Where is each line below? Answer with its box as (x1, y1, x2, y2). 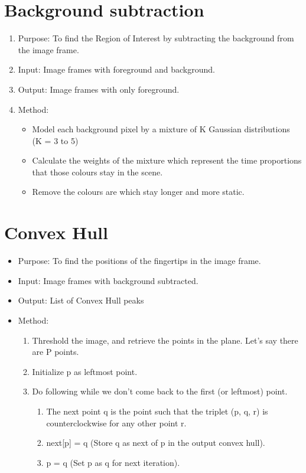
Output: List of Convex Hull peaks (18, 294, 144, 306)
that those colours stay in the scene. (32, 165, 163, 178)
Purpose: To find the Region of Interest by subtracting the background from (18, 32, 294, 44)
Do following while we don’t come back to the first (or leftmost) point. (32, 385, 288, 397)
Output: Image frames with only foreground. (18, 83, 180, 95)
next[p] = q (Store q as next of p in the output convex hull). (46, 436, 265, 449)
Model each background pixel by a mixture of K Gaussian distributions (32, 123, 290, 135)
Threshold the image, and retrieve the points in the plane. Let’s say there (32, 334, 298, 346)
